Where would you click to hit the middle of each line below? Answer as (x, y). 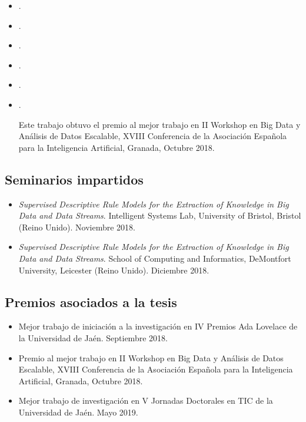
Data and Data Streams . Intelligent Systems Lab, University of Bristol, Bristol (160, 215)
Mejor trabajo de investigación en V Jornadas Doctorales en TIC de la (146, 400)
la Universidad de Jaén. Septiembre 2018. (93, 337)
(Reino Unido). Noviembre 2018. (77, 227)
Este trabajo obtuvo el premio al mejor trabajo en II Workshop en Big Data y (159, 124)
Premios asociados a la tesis (91, 301)
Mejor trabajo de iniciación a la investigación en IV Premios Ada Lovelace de (158, 326)
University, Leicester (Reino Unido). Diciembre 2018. (114, 270)
